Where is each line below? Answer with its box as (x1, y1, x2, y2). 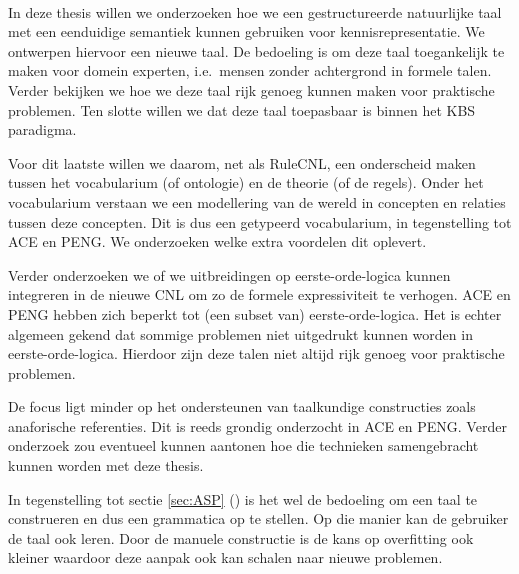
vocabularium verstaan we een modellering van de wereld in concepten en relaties (8, 191, 506, 212)
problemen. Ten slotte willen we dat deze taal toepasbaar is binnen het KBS (8, 99, 476, 120)
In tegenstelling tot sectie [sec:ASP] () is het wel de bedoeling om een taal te (8, 488, 478, 509)
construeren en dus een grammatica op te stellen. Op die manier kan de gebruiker (8, 508, 509, 529)
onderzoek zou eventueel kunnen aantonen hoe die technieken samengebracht (8, 435, 479, 456)
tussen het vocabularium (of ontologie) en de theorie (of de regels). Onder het (8, 172, 484, 193)
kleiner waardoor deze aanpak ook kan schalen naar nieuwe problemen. (8, 547, 443, 568)
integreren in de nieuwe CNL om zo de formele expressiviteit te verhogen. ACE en (8, 284, 511, 305)
